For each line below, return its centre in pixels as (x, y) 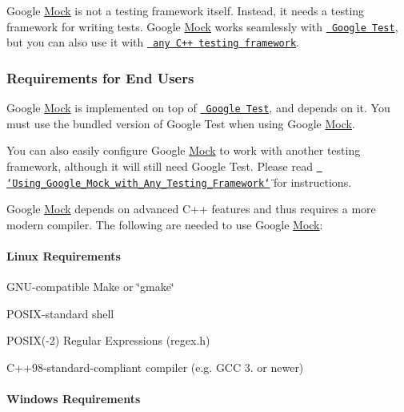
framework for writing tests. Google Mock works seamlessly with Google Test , (202, 26)
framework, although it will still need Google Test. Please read (160, 166)
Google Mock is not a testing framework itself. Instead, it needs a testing (186, 10)
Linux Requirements (64, 256)
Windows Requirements (74, 399)
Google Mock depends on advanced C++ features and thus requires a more (191, 209)
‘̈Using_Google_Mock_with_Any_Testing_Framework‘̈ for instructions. (179, 182)
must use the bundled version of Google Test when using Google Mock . (181, 123)
